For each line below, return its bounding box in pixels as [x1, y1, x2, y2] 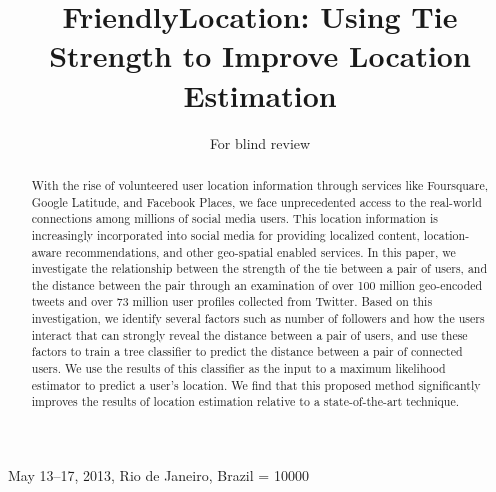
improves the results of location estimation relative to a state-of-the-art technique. [31, 393, 459, 410]
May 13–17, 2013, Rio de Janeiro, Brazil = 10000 [8, 465, 309, 486]
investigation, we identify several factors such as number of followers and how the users [31, 310, 485, 327]
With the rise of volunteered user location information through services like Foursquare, [31, 176, 489, 193]
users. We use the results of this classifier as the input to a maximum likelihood [31, 360, 446, 377]
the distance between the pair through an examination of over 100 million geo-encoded [31, 276, 483, 293]
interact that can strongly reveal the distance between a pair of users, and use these [31, 326, 468, 343]
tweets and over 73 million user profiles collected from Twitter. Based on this [31, 293, 433, 310]
